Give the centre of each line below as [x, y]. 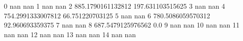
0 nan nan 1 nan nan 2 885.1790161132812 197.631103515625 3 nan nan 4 [115, 6]
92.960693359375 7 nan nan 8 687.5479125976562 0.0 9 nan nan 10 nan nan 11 [122, 25]
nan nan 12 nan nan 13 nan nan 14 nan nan [70, 34]
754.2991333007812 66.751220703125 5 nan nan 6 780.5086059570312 [107, 15]
